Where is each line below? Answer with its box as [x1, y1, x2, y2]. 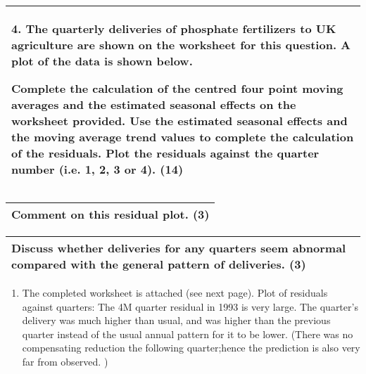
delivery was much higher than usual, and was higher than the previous [22, 313, 331, 328]
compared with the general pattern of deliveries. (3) [11, 256, 306, 272]
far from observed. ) [22, 354, 108, 368]
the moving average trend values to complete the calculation [11, 129, 354, 145]
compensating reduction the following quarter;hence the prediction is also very [22, 340, 360, 355]
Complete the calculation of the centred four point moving [11, 80, 343, 96]
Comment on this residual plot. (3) [11, 206, 210, 222]
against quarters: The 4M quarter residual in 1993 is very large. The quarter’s [22, 299, 358, 314]
